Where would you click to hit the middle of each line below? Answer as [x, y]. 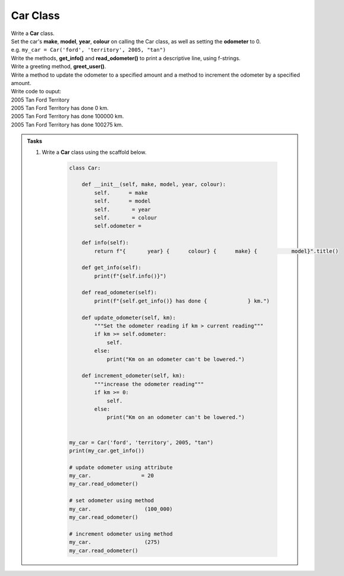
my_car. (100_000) [121, 509]
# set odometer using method [112, 501]
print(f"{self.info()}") [130, 276]
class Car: [85, 168]
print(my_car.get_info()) [107, 451]
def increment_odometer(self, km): [133, 376]
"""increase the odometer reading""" [149, 384]
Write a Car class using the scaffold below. [94, 152]
